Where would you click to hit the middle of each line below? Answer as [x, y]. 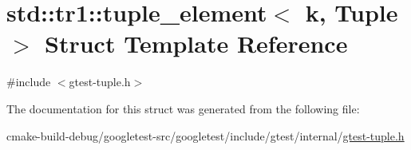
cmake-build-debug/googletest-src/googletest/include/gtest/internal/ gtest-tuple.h [205, 135]
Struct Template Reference [196, 43]
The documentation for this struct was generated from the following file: [183, 108]
